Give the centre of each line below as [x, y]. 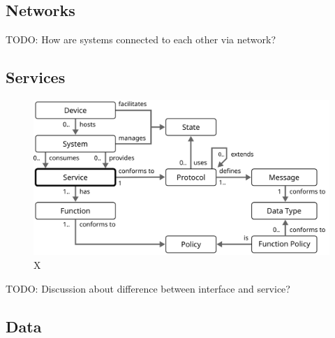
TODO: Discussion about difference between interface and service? [148, 288]
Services [36, 77]
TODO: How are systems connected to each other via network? [141, 39]
